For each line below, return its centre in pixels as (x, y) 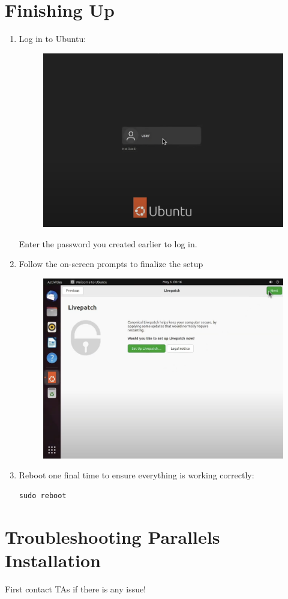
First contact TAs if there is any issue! (76, 588)
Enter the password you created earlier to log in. (108, 243)
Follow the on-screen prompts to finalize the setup (111, 264)
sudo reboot (43, 496)
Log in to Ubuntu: (52, 39)
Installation (53, 560)
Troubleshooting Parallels (112, 536)
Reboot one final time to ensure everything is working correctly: (136, 475)
